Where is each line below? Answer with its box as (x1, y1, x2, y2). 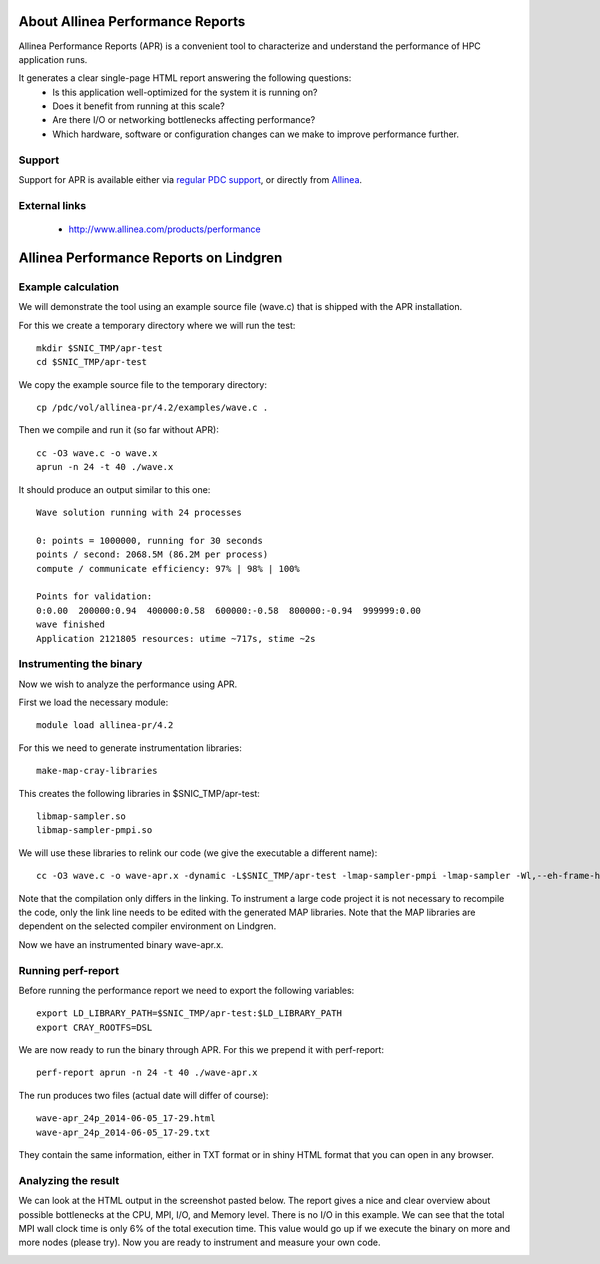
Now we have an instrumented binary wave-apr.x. (18, 938, 224, 950)
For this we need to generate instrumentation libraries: (18, 741, 242, 754)
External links (18, 198, 87, 212)
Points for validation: (36, 591, 153, 602)
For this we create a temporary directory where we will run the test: (18, 319, 296, 331)
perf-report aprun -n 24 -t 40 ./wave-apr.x (36, 1067, 259, 1079)
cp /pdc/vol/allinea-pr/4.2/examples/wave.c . (36, 402, 269, 414)
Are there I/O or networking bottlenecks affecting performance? (52, 114, 316, 126)
